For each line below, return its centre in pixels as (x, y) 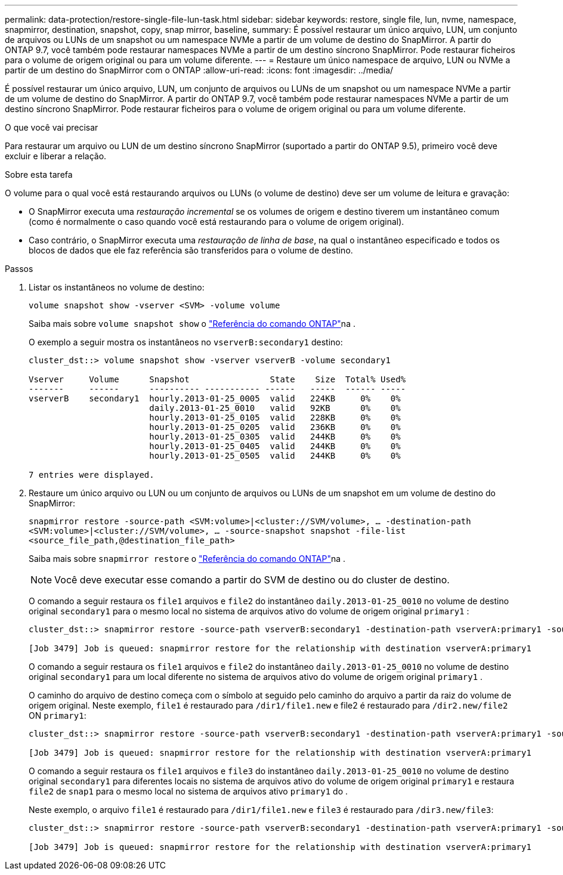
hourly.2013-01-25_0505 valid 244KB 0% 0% (275, 456)
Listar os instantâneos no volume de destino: (117, 287)
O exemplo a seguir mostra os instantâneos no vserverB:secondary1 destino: (186, 342)
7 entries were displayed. (92, 475)
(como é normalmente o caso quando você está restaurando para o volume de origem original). (216, 222)
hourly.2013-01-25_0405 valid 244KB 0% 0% (275, 446)
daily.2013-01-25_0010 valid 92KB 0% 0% (275, 408)
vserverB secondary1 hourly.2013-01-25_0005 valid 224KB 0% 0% (215, 398)
